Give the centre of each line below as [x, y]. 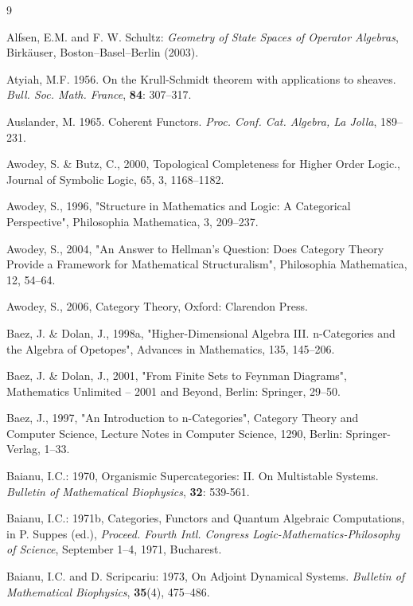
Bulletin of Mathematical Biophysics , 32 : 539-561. [128, 491]
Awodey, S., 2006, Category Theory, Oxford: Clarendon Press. [157, 306]
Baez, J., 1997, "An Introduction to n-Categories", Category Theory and [183, 418]
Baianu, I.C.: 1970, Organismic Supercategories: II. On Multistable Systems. [193, 476]
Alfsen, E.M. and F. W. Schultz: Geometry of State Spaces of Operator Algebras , [203, 36]
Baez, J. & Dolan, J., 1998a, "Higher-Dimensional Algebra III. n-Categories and [201, 332]
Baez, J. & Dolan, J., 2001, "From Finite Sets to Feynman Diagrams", [177, 375]
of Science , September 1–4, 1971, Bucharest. [114, 549]
